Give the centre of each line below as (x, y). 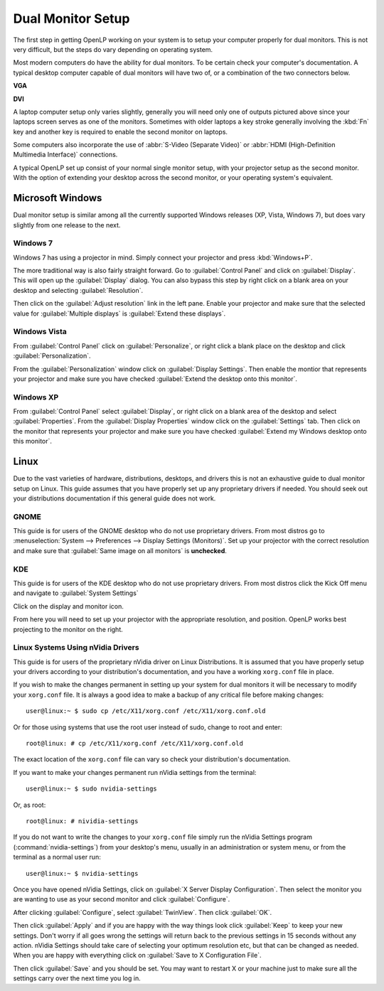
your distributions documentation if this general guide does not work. (114, 498)
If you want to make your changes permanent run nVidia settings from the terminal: (135, 772)
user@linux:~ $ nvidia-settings (82, 873)
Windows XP (36, 397)
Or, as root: (30, 805)
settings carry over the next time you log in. (77, 978)
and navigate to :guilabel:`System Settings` (76, 593)
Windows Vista (40, 332)
